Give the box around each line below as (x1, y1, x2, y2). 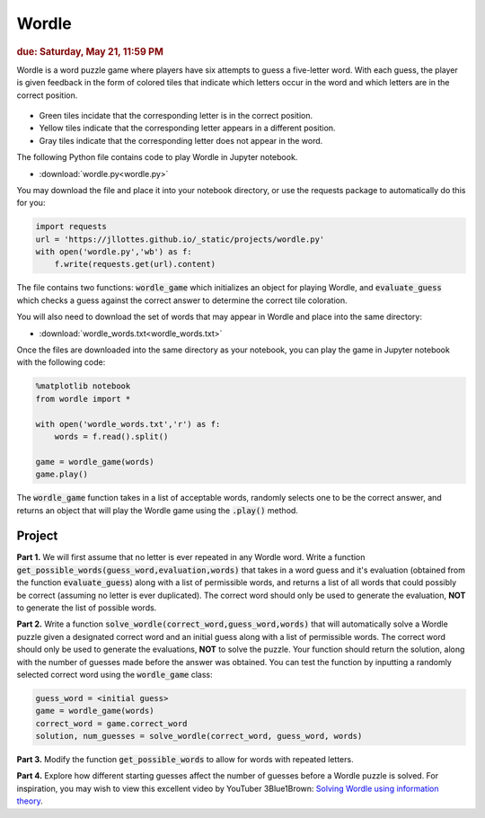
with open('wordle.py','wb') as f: (35, 247, 192, 257)
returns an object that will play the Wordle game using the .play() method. (16, 504, 298, 516)
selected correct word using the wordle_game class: (16, 669, 213, 680)
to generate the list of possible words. (16, 602, 157, 613)
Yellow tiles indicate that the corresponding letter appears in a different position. (39, 122, 336, 134)
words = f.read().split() (54, 431, 169, 441)
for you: (16, 198, 46, 209)
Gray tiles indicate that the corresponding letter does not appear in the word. (39, 135, 323, 146)
